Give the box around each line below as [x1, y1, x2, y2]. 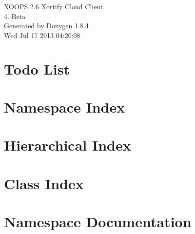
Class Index [4, 173, 84, 193]
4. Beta [4, 11, 26, 21]
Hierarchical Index [4, 135, 131, 155]
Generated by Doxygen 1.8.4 [4, 20, 89, 31]
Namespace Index [4, 97, 125, 117]
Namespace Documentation [4, 212, 192, 232]
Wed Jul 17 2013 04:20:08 [4, 30, 80, 40]
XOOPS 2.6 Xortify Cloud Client [4, 1, 103, 11]
